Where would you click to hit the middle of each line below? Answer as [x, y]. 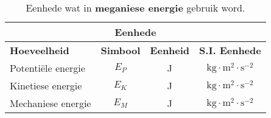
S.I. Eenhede [230, 50]
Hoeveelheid [40, 50]
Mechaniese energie [51, 103]
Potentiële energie [48, 68]
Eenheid [170, 50]
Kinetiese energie [46, 85]
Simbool [121, 50]
